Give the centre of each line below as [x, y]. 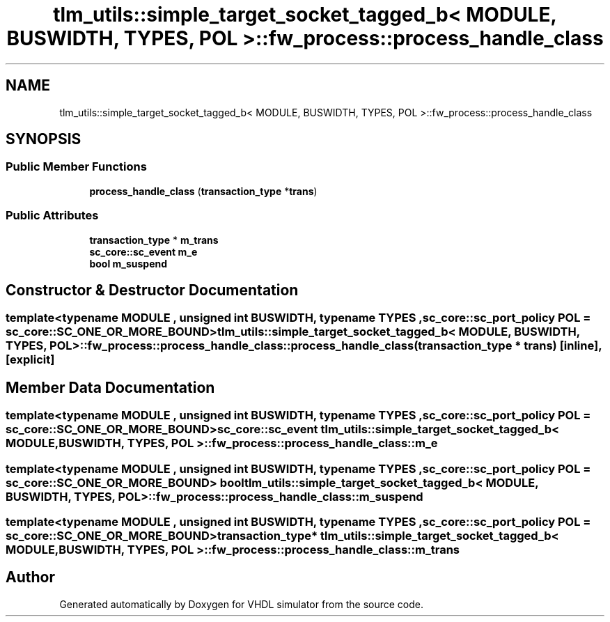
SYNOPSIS [44, 139]
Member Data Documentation [110, 387]
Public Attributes [52, 216]
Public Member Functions [76, 167]
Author [30, 577]
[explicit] [30, 360]
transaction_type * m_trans [154, 240]
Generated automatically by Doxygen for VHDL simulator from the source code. [242, 604]
